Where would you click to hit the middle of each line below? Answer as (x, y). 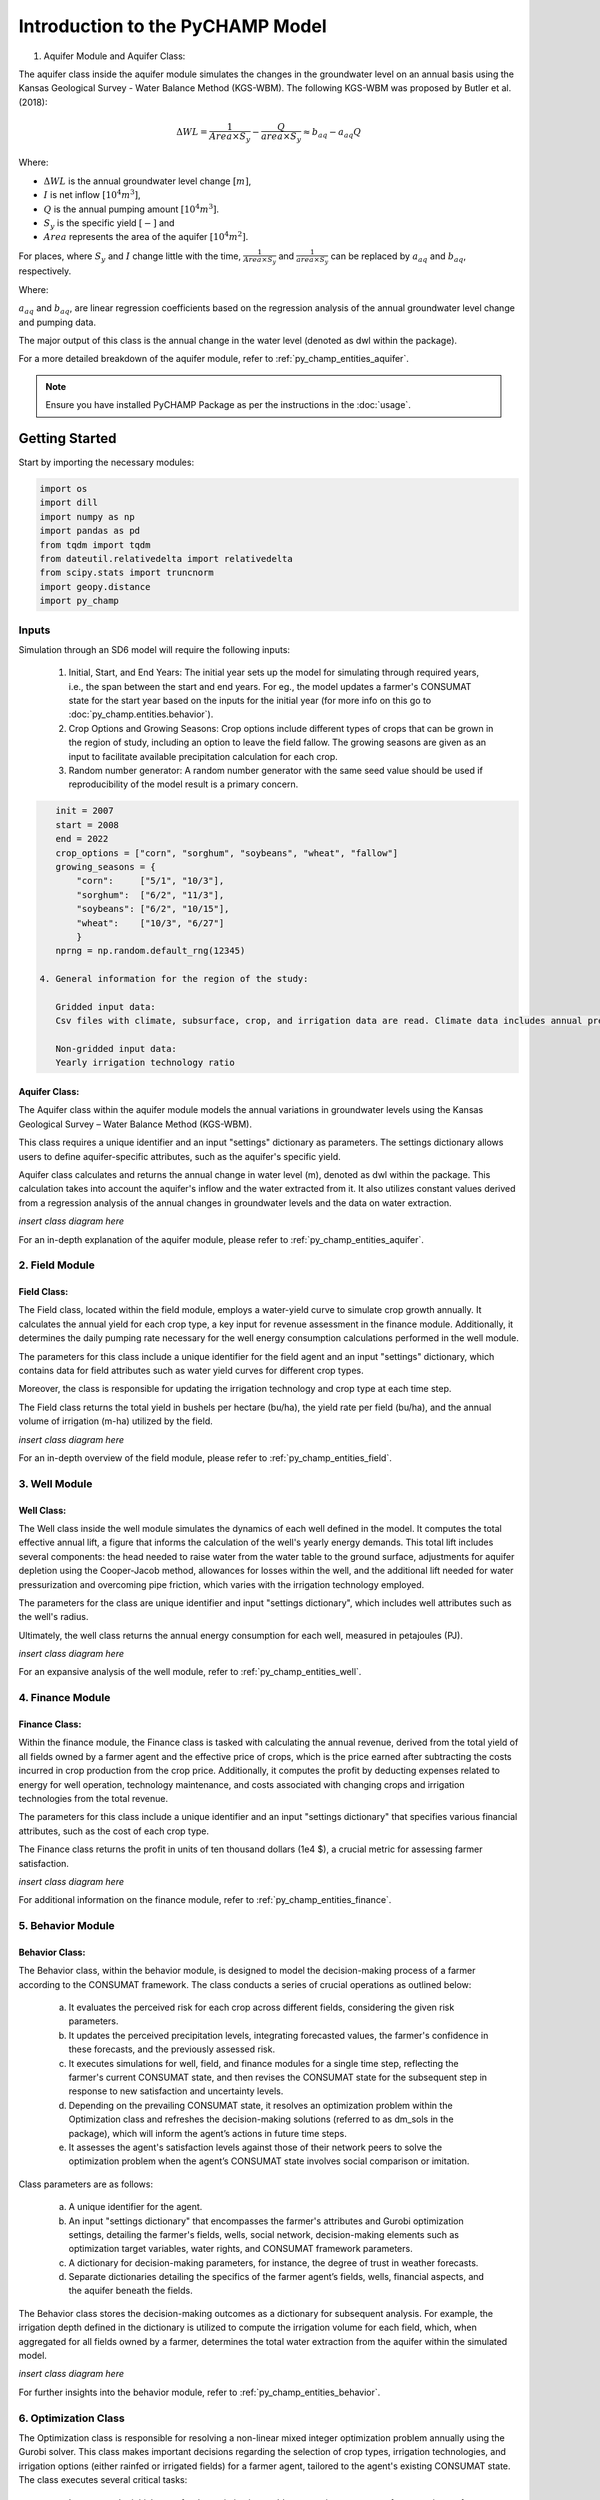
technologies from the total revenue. (93, 1798)
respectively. (45, 271)
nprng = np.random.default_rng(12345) (150, 951)
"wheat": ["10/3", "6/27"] (150, 923)
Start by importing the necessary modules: (106, 462)
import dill (69, 503)
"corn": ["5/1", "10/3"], (150, 881)
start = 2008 (87, 824)
